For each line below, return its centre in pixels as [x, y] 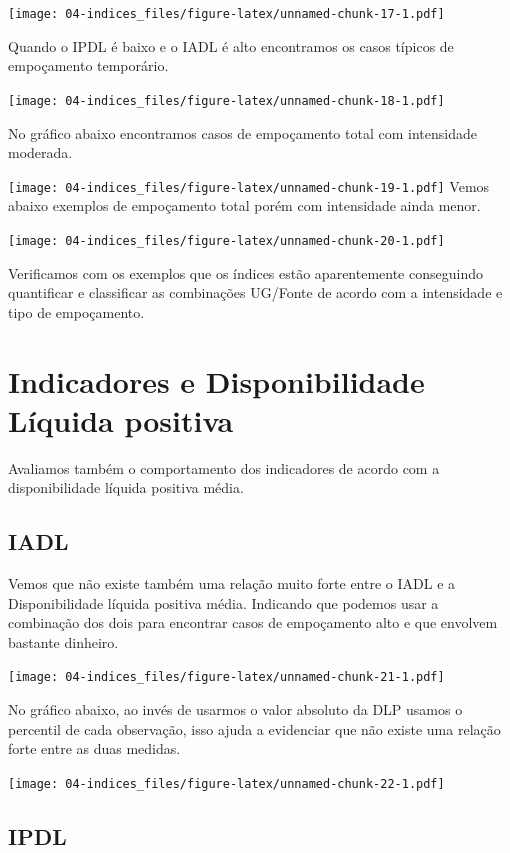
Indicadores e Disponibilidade [216, 380]
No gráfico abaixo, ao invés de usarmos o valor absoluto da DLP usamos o [235, 709]
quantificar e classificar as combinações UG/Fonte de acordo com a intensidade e [255, 292]
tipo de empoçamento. [76, 311]
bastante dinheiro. [63, 641]
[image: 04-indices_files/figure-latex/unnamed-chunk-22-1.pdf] [226, 783]
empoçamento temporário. [88, 65]
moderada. [40, 152]
